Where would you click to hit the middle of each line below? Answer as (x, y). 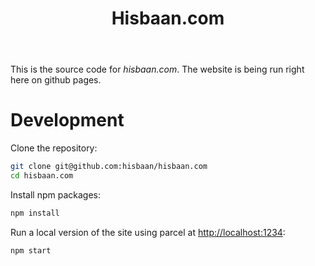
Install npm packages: (55, 194)
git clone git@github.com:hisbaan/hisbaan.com (109, 167)
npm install (35, 213)
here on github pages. (56, 80)
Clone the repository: (54, 148)
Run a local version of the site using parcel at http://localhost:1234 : (148, 232)
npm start (31, 250)
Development (67, 120)
